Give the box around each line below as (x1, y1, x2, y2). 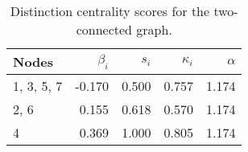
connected (76, 20, 132, 39)
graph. (136, 20, 172, 39)
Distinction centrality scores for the (10, 2, 210, 20)
